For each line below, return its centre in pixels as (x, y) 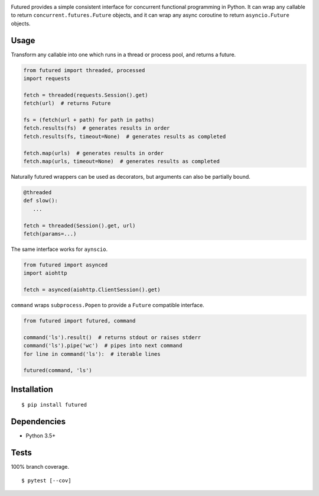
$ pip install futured (54, 405)
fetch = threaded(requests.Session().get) (86, 95)
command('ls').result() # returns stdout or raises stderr (112, 337)
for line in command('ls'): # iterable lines (92, 354)
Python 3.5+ (41, 436)
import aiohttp (45, 273)
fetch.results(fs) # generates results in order (97, 128)
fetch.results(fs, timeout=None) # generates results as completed (125, 136)
